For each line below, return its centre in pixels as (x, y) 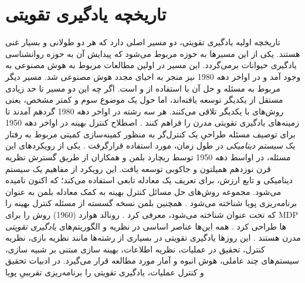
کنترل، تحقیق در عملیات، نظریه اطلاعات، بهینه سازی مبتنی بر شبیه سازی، (135, 249)
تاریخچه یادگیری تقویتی (86, 14)
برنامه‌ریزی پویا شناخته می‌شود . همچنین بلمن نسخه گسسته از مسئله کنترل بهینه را (151, 203)
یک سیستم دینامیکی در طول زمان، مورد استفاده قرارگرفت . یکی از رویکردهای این (150, 145)
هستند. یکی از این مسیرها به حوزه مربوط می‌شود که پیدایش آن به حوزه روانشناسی (153, 53)
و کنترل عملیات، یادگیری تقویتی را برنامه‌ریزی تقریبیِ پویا (105, 272)
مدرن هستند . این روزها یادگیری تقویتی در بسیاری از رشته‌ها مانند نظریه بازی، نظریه (153, 237)
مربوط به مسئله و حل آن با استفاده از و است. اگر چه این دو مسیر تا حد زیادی (143, 88)
